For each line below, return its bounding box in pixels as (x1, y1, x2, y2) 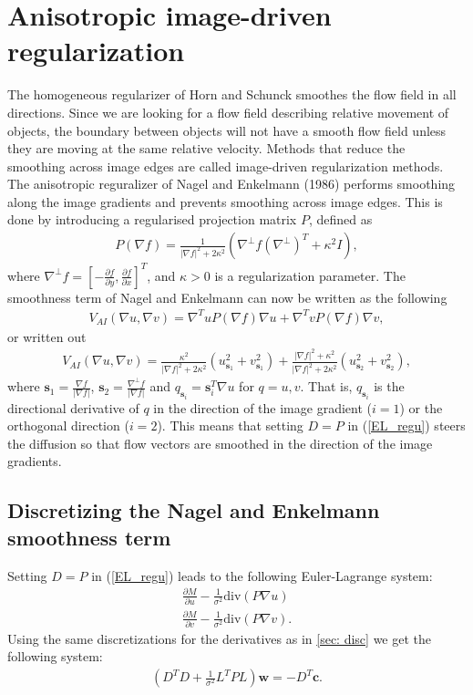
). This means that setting (157, 416, 303, 435)
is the (374, 377, 405, 396)
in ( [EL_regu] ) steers (347, 416, 466, 435)
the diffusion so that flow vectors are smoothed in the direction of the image (7, 433, 433, 452)
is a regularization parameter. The (214, 265, 406, 285)
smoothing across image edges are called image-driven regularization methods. (7, 156, 444, 175)
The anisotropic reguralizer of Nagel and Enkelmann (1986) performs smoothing (7, 174, 456, 193)
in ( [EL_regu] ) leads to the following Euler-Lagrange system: (91, 565, 433, 585)
